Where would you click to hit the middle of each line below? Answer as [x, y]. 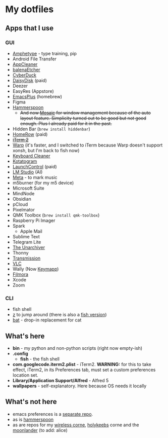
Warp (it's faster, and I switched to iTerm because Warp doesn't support [88, 145]
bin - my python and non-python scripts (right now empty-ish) [77, 348]
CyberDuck [24, 75]
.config [20, 353]
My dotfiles [30, 9]
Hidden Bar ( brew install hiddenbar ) [51, 129]
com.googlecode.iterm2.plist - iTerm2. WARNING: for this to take [82, 364]
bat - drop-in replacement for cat [47, 320]
